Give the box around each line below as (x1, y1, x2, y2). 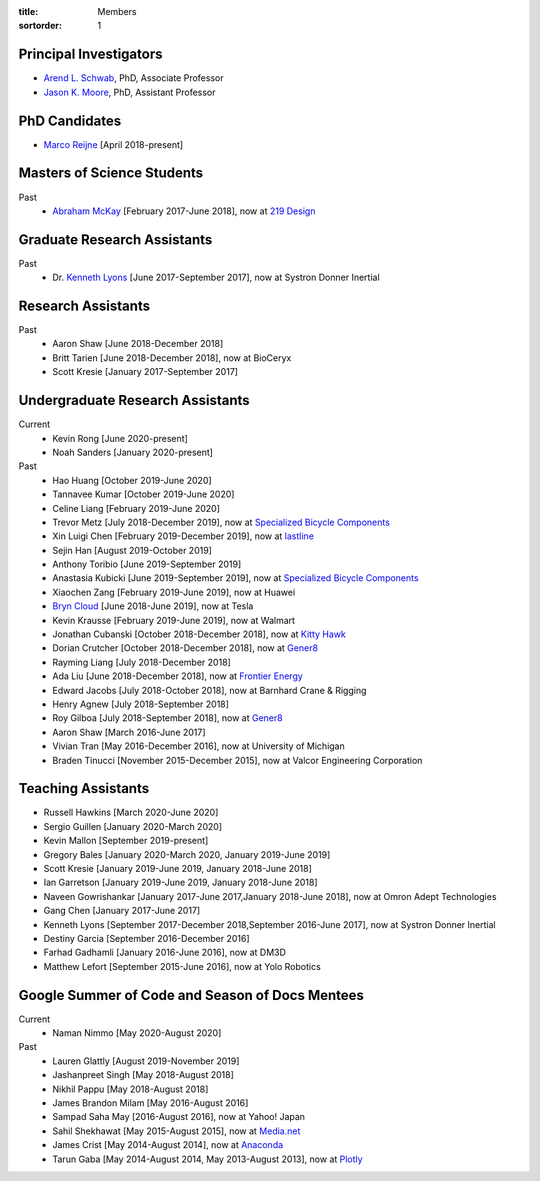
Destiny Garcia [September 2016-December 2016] (43, 932, 250, 944)
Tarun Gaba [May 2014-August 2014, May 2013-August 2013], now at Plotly (52, 1153, 364, 1165)
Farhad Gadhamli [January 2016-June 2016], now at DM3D (43, 946, 287, 959)
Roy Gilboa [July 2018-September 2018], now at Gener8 (52, 712, 284, 724)
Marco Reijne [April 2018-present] (43, 138, 184, 150)
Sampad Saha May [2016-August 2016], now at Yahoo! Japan (52, 1111, 305, 1123)
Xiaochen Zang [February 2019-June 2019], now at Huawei (52, 586, 296, 598)
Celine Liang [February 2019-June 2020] (52, 502, 220, 514)
